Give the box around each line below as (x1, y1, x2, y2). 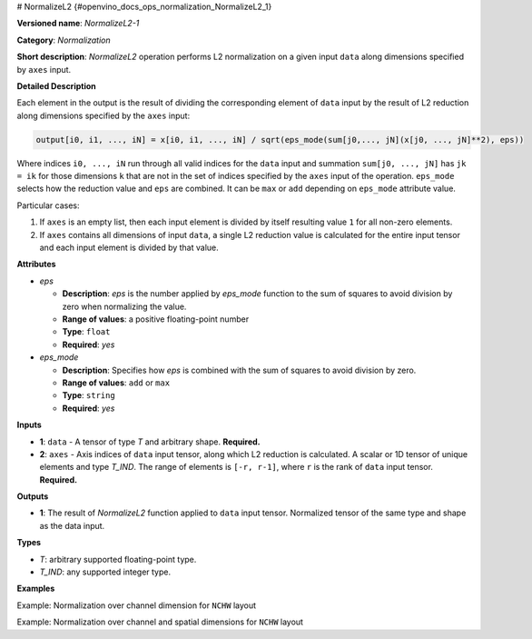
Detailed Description (16, 80, 96, 91)
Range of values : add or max (62, 377, 171, 388)
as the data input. (39, 520, 105, 531)
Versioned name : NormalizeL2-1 (16, 18, 140, 29)
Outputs (16, 491, 49, 502)
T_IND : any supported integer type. (39, 566, 172, 577)
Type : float (62, 326, 111, 337)
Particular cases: (16, 200, 80, 211)
